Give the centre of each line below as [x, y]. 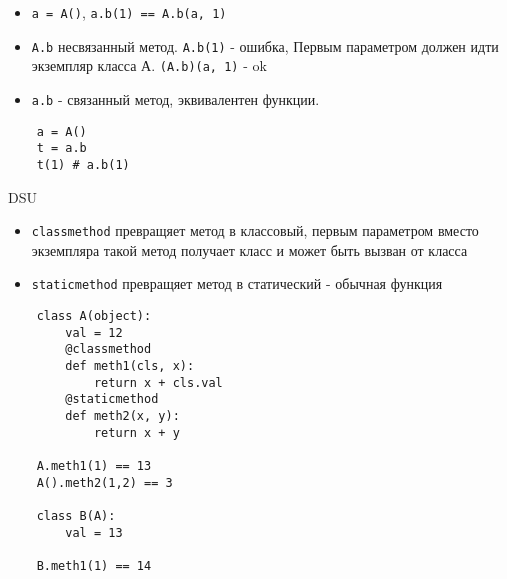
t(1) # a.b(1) [83, 164]
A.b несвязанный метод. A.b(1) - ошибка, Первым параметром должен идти [265, 45]
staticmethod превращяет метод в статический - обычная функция [237, 283]
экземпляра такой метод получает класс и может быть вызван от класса [249, 249]
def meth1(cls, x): [130, 366]
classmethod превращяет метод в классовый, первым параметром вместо [255, 230]
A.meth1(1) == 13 [94, 466]
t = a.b [61, 148]
